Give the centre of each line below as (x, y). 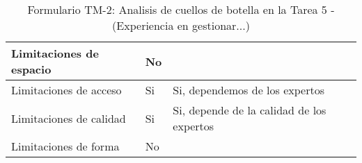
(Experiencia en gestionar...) (181, 25)
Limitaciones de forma (65, 146)
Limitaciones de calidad (69, 118)
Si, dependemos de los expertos (249, 90)
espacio (31, 69)
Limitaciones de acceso (66, 90)
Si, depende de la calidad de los (250, 110)
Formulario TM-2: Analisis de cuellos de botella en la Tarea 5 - (181, 9)
